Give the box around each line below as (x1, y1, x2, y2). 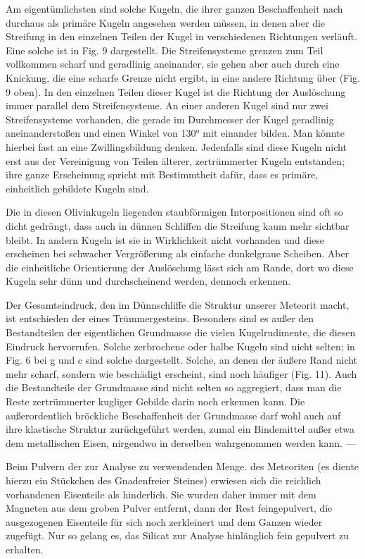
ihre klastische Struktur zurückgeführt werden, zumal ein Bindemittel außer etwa (6, 422, 355, 436)
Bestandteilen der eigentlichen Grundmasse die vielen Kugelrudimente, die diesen (6, 325, 356, 340)
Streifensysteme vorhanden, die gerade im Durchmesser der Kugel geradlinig (6, 111, 334, 126)
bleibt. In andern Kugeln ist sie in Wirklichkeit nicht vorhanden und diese (6, 232, 325, 247)
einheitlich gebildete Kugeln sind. (6, 180, 149, 195)
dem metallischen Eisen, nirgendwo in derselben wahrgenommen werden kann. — (6, 435, 356, 450)
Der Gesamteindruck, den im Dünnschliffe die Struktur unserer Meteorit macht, (6, 297, 350, 312)
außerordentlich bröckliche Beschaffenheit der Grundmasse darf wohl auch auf (6, 407, 341, 422)
